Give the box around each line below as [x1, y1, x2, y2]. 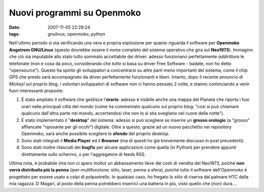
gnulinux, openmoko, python [47, 31, 105, 37]
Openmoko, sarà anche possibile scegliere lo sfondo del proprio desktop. [21, 131, 170, 136]
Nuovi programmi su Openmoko [9, 7, 141, 18]
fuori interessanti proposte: [9, 88, 64, 94]
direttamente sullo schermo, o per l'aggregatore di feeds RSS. [21, 151, 146, 157]
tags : [9, 31, 20, 37]
